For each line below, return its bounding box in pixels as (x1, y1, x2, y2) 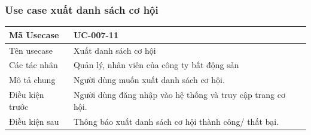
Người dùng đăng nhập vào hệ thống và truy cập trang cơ (73, 88, 285, 101)
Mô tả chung (9, 73, 56, 86)
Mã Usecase (9, 28, 59, 41)
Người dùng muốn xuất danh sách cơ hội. (73, 73, 225, 86)
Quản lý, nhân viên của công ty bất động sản (73, 59, 239, 71)
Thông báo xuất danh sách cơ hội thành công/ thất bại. (73, 115, 279, 127)
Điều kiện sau (9, 115, 59, 127)
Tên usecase (9, 44, 53, 56)
